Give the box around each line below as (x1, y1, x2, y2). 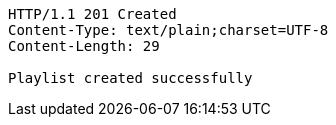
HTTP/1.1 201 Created (8, 6, 177, 22)
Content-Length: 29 (8, 38, 160, 54)
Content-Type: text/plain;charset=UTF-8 (8, 22, 329, 38)
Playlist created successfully (8, 70, 253, 86)
